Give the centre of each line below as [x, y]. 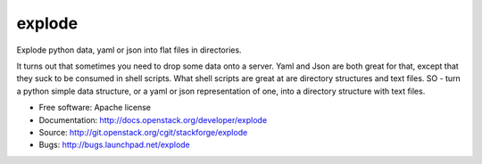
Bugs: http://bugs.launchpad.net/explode [115, 145]
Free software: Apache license [95, 108]
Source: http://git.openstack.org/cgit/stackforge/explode [143, 132]
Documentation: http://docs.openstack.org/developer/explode [153, 119]
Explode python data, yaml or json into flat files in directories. [129, 50]
